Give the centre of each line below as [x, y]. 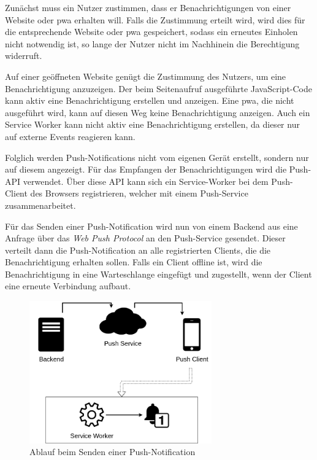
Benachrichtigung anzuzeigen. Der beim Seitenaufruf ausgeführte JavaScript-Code [159, 88]
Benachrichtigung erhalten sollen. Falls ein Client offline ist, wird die [134, 262]
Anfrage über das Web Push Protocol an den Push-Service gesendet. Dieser [145, 238]
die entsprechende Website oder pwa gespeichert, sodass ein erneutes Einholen [151, 32]
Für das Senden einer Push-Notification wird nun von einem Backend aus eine [151, 226]
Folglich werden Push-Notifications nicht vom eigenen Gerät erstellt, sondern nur [157, 157]
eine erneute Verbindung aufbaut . [68, 286]
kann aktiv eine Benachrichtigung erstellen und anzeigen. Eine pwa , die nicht [150, 100]
